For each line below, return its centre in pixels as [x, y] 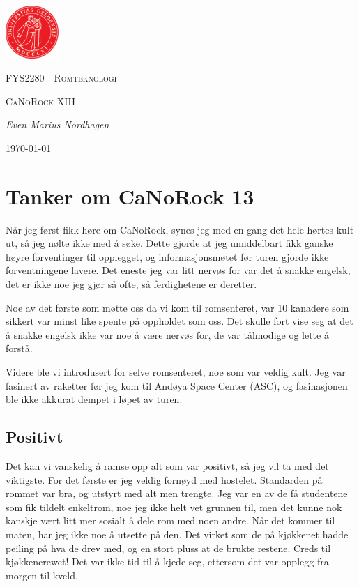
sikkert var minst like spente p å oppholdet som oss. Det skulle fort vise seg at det [179, 321]
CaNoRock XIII [41, 101]
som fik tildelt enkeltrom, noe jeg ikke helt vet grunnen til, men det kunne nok [174, 506]
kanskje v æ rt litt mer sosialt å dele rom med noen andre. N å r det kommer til [170, 520]
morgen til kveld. [42, 575]
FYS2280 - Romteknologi [61, 78]
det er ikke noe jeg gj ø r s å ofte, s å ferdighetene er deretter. [131, 284]
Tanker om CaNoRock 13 [130, 196]
